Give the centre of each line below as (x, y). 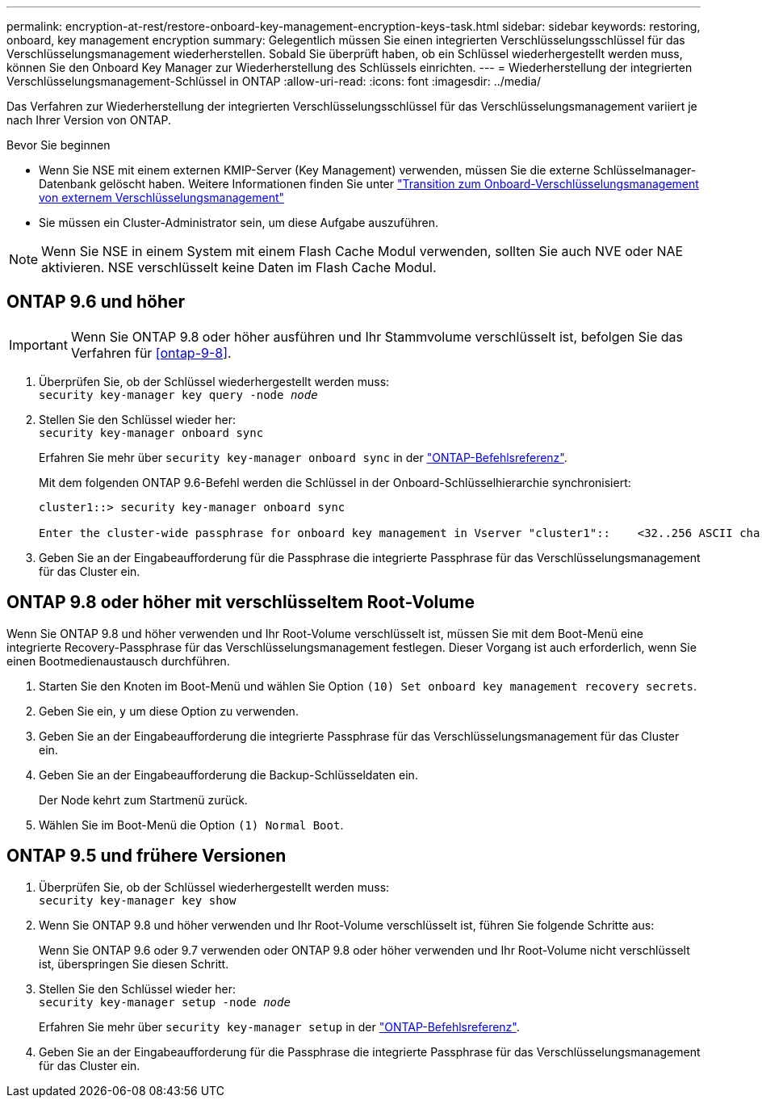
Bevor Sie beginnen (59, 145)
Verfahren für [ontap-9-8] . (151, 353)
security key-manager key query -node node (178, 395)
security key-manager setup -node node (165, 1002)
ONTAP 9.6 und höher (96, 302)
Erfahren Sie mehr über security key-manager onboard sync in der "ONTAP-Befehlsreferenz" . (303, 457)
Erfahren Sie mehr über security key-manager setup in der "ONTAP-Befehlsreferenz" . (279, 1026)
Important (38, 344)
